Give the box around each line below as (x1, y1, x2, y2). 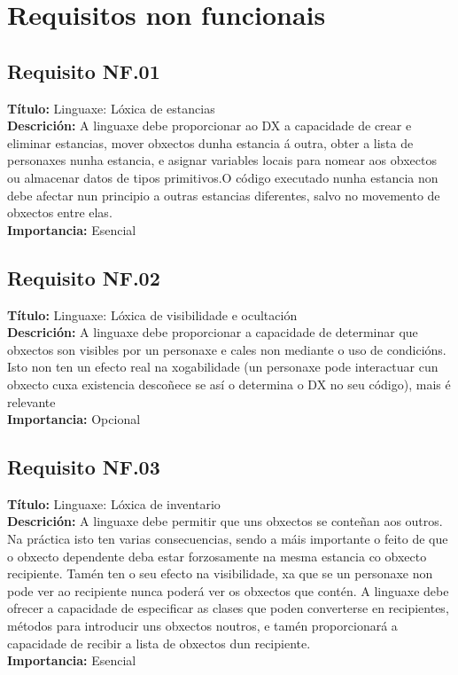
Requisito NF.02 (7, 263, 160, 291)
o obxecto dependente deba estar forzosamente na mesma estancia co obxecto (7, 546, 427, 565)
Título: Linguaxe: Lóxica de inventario (7, 494, 221, 513)
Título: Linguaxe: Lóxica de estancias (7, 98, 215, 117)
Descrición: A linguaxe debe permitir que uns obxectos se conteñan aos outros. (7, 512, 443, 530)
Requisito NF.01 (7, 57, 160, 84)
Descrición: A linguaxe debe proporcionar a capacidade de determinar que (7, 323, 418, 341)
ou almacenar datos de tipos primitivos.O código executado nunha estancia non (7, 168, 439, 186)
